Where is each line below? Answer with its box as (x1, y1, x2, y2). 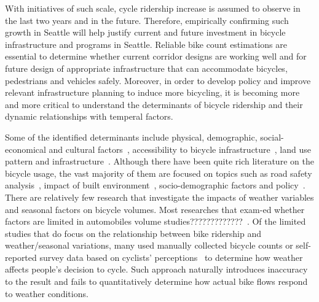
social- (260, 130, 284, 143)
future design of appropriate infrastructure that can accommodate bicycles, (5, 61, 288, 74)
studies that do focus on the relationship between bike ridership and (5, 226, 262, 239)
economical (5, 142, 46, 155)
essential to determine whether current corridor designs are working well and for (5, 50, 307, 63)
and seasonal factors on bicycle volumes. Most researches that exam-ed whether (5, 203, 305, 215)
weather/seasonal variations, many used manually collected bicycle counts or (5, 239, 293, 252)
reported (5, 250, 37, 263)
